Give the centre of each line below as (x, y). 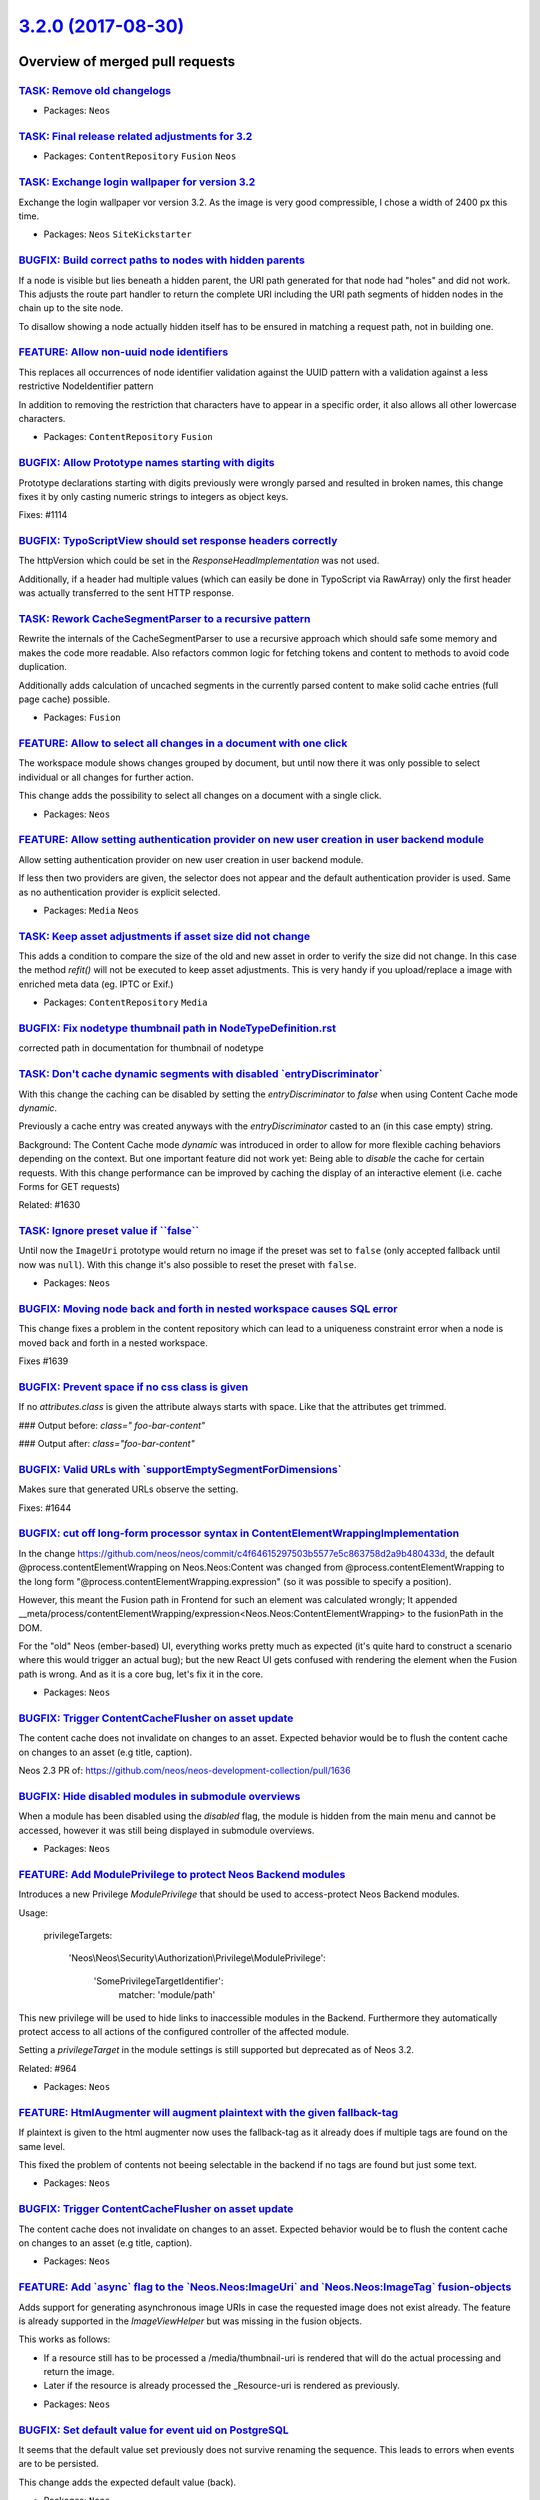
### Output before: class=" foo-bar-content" (112, 1425)
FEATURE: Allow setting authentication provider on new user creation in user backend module (251, 840)
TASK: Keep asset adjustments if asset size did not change (164, 936)
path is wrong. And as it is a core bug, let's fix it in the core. (141, 1674)
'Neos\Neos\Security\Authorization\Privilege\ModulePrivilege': (197, 1958)
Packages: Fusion (82, 717)
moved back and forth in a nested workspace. (113, 1342)
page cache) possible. (64, 699)
